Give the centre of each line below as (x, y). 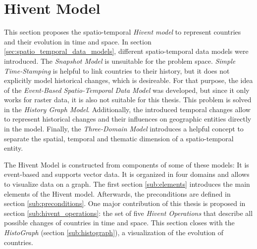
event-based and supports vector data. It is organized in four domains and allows (127, 174)
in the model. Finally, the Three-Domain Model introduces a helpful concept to (124, 129)
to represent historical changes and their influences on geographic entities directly (128, 119)
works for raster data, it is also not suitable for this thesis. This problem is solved (128, 100)
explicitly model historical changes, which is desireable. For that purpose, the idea (128, 80)
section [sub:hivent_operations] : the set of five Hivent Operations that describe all (128, 213)
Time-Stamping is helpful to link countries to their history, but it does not (117, 70)
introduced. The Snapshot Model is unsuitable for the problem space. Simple (120, 61)
